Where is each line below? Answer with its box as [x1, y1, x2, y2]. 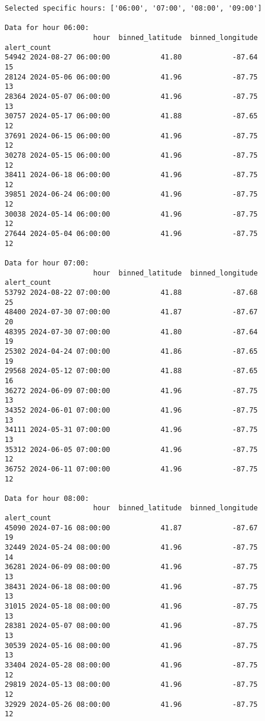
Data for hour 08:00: [5, 494, 90, 503]
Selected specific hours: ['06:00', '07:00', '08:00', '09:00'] [5, 4, 262, 12]
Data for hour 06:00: [5, 24, 90, 32]
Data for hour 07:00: [5, 259, 90, 268]
